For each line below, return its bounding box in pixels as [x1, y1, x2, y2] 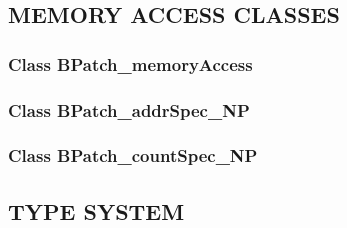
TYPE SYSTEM [8, 195, 185, 226]
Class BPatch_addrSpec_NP [8, 97, 250, 122]
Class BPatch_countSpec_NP [8, 143, 258, 168]
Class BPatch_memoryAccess [8, 51, 253, 76]
